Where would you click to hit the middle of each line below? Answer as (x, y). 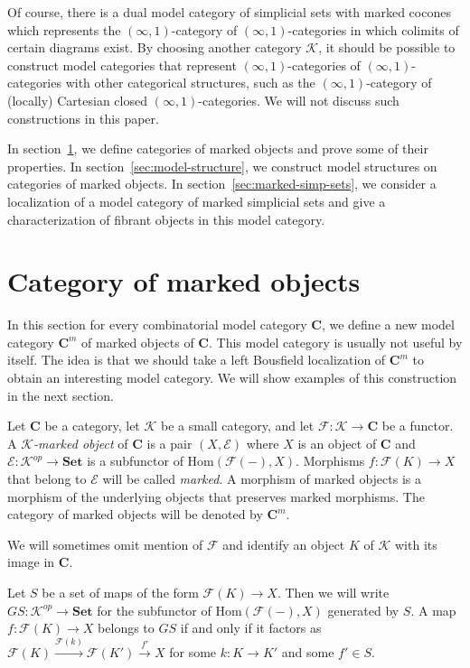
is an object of (337, 443)
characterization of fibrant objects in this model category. (166, 219)
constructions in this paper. (83, 118)
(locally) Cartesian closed (77, 100)
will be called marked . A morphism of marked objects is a (262, 478)
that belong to (47, 478)
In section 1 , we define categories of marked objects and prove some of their (218, 148)
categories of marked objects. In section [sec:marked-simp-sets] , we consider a (222, 184)
